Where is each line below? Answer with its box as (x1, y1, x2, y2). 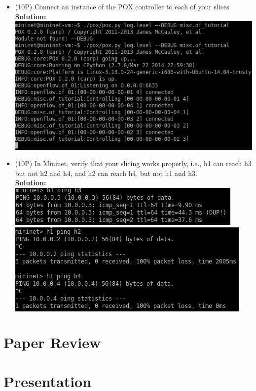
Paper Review (3, 332, 101, 352)
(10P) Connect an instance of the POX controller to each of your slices (15, 1, 229, 11)
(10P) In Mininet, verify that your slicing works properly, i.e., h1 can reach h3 (15, 158, 252, 169)
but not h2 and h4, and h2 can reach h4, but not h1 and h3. (15, 168, 197, 178)
